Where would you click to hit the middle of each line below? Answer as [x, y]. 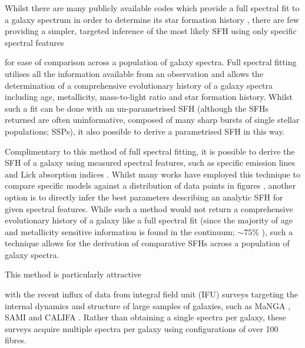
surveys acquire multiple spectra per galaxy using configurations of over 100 [142, 328]
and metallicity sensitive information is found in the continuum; [120, 231]
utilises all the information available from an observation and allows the [134, 73]
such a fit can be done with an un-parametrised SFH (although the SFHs [137, 108]
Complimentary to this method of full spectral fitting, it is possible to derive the [150, 151]
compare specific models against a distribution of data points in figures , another [150, 185]
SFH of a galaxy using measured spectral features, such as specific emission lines [150, 163]
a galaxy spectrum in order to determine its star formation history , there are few [152, 19]
